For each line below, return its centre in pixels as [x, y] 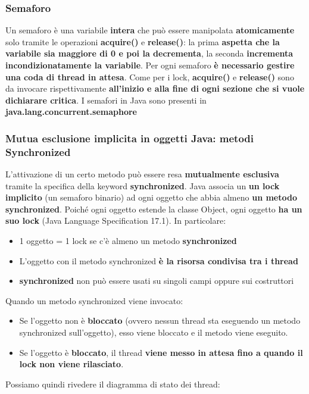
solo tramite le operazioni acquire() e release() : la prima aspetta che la [143, 41]
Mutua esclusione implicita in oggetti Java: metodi [129, 138]
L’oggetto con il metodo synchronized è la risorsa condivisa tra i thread [159, 260]
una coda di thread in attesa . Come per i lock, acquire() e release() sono [150, 76]
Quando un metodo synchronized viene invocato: [94, 300]
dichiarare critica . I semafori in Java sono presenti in [106, 100]
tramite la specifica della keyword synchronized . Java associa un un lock [143, 185]
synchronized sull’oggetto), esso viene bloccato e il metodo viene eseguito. [154, 332]
